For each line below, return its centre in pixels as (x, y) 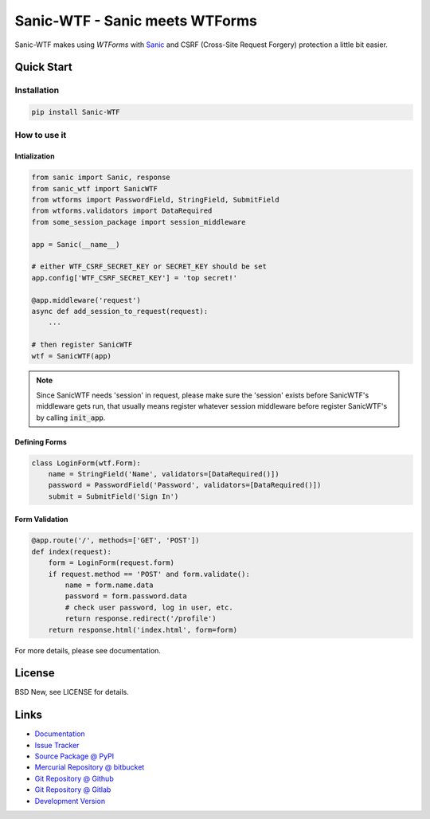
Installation (37, 90)
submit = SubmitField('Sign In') (113, 496)
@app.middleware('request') (86, 300)
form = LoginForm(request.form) (111, 563)
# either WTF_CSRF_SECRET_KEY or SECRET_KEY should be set (149, 266)
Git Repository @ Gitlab (73, 790)
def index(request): (71, 551)
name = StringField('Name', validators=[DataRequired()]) (164, 474)
